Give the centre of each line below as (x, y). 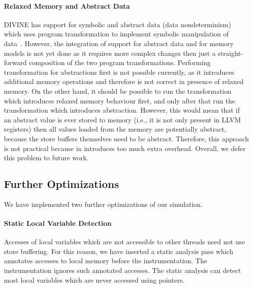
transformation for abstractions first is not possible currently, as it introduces (119, 72)
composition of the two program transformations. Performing (120, 62)
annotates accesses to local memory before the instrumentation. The (106, 261)
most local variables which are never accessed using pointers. (94, 280)
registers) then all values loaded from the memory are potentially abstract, (115, 129)
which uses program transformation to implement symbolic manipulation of (117, 34)
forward (15, 62)
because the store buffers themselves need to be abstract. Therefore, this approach (126, 138)
